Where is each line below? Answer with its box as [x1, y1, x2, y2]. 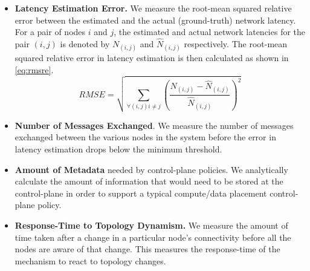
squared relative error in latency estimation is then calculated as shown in [15, 51, 289, 64]
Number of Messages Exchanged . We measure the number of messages [15, 119, 294, 131]
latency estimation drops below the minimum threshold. [15, 142, 222, 155]
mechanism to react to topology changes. [15, 254, 166, 267]
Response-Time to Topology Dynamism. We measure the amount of [15, 218, 288, 231]
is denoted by [60, 38, 110, 50]
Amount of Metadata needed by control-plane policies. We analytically [15, 163, 288, 175]
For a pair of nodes [15, 25, 86, 38]
